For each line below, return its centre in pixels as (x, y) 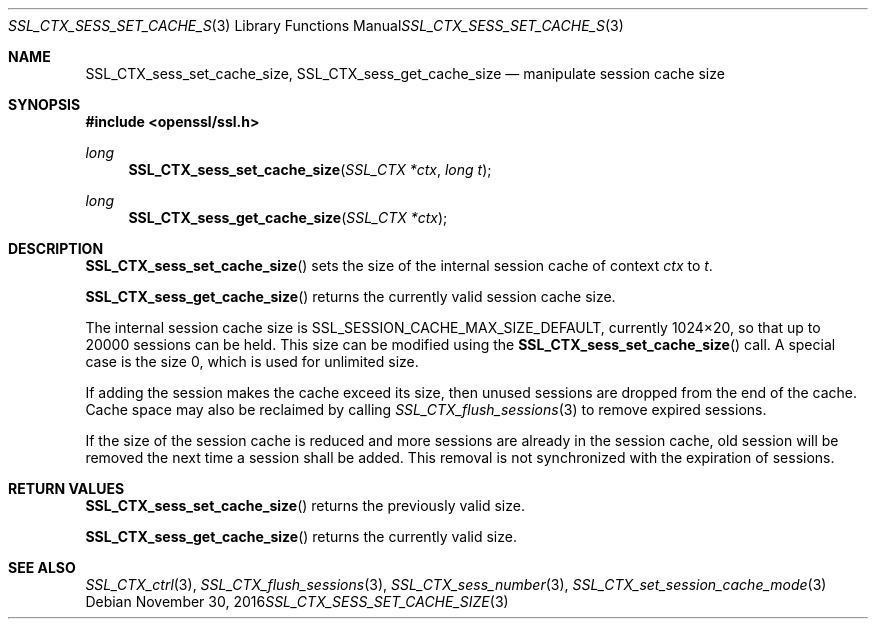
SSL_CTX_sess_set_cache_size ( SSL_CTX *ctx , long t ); (310, 169)
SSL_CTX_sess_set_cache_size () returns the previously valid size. (305, 505)
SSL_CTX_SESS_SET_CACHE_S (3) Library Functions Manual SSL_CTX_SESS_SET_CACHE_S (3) (316, 25)
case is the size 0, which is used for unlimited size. (252, 361)
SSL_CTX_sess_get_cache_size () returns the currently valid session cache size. (350, 296)
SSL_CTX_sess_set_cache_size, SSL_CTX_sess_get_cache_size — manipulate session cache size (405, 73)
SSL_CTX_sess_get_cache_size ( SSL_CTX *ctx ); (288, 217)
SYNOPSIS (44, 104)
